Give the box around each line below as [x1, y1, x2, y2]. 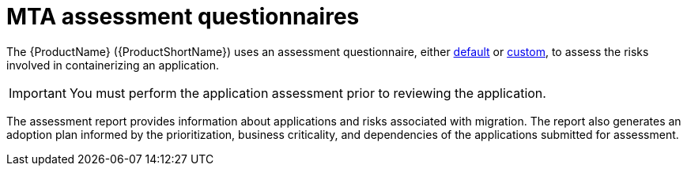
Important [9, 84, 66, 101]
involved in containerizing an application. [6, 58, 220, 72]
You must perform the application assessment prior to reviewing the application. [69, 84, 546, 101]
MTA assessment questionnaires [6, 3, 360, 30]
